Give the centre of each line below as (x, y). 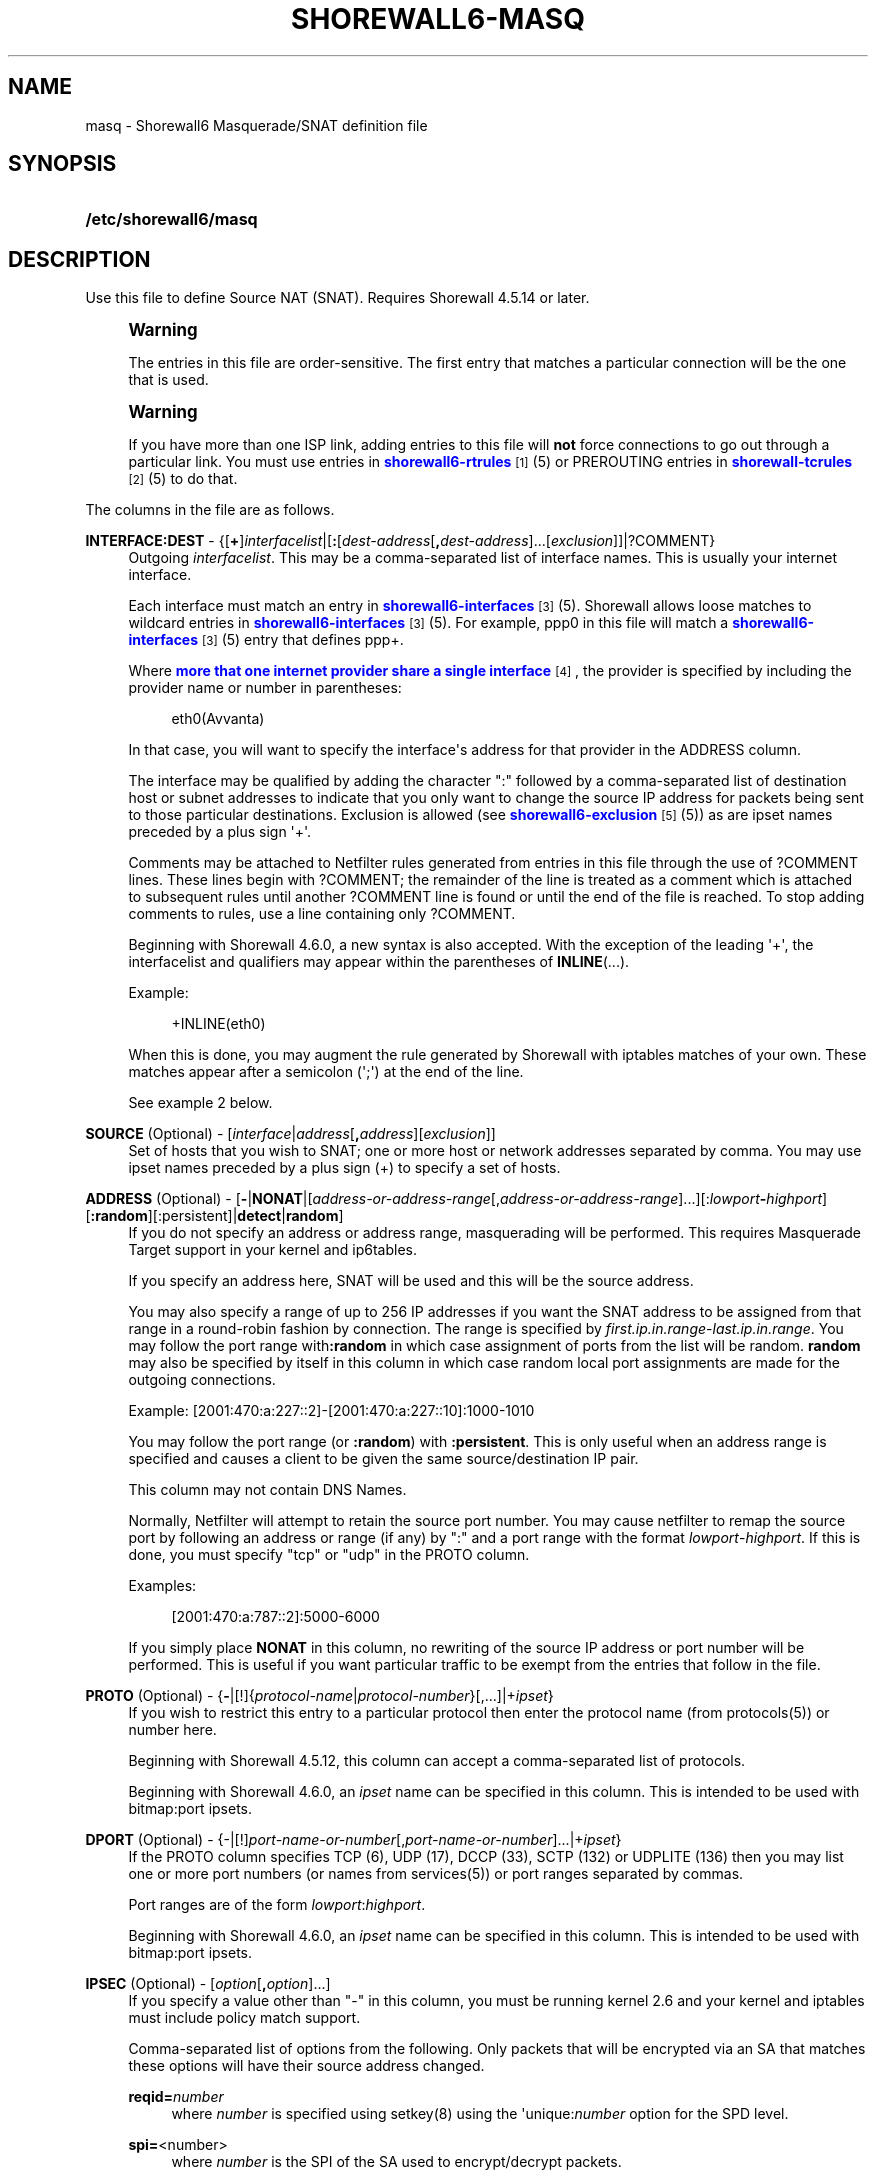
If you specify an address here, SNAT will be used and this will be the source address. (411, 1281)
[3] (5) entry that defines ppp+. (303, 640)
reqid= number (176, 2097)
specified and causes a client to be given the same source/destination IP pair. (383, 1459)
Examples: (162, 1586)
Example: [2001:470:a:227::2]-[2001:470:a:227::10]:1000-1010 (331, 1411)
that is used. (168, 380)
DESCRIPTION (79, 259)
